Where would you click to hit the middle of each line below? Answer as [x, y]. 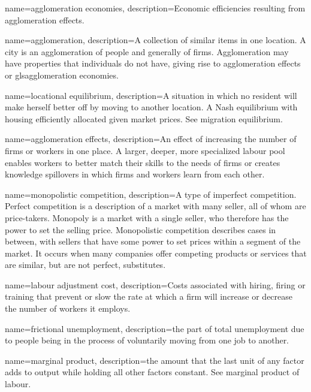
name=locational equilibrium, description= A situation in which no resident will [151, 95]
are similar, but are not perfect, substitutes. [85, 265]
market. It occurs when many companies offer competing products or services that [156, 253]
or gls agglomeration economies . [62, 75]
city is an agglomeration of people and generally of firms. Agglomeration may [147, 51]
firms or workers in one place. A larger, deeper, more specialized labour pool [145, 150]
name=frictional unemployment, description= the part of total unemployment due [155, 328]
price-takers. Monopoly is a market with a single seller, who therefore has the [147, 217]
